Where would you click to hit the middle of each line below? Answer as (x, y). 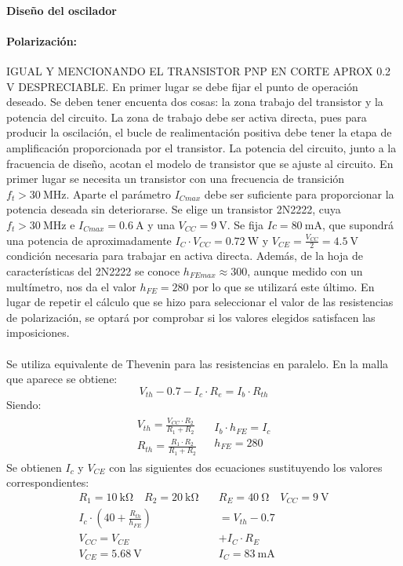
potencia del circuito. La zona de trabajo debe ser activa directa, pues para (187, 117)
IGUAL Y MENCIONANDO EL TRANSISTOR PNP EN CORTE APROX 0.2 (199, 70)
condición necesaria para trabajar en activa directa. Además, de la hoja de (185, 256)
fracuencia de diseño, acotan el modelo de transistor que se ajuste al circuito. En (200, 163)
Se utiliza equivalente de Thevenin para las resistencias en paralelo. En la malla (198, 363)
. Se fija (245, 224)
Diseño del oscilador (62, 10)
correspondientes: (48, 482)
